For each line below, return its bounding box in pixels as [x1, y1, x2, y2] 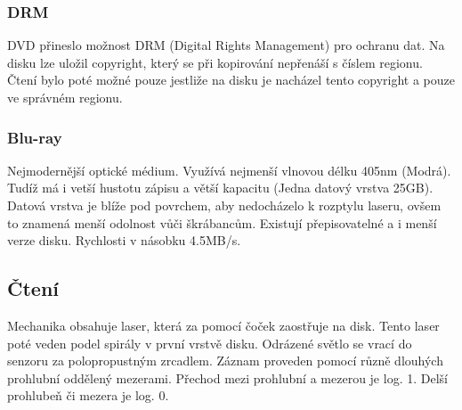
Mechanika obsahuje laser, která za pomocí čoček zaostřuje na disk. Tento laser [7, 316, 440, 334]
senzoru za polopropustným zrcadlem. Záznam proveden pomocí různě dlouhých [7, 351, 443, 370]
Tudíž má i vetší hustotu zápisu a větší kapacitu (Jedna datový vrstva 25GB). [7, 178, 434, 197]
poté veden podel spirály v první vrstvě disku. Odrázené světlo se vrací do [7, 333, 412, 352]
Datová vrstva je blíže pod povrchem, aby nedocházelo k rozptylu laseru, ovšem [7, 196, 442, 214]
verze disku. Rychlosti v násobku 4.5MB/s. [7, 231, 241, 250]
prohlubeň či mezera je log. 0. [7, 386, 169, 405]
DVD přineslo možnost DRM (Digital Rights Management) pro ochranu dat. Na [7, 36, 445, 54]
